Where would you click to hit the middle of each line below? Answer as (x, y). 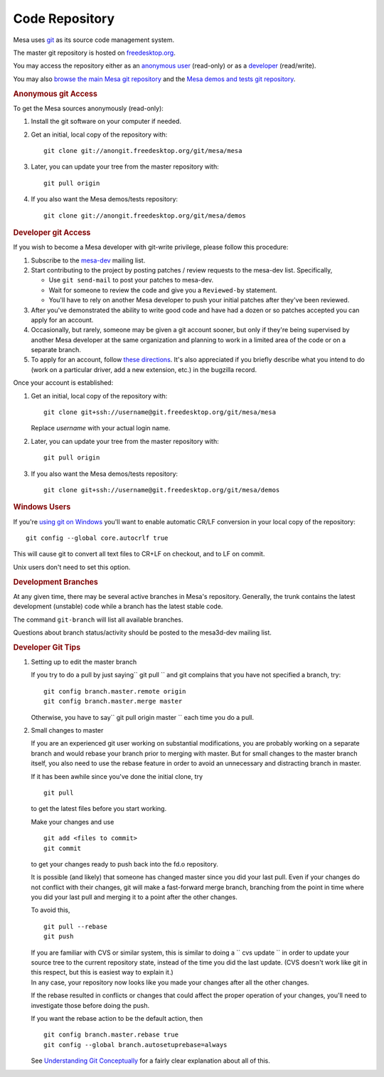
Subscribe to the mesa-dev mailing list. (88, 260)
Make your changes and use (73, 822)
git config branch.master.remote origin (115, 691)
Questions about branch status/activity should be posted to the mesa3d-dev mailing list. (142, 632)
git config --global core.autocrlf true (97, 538)
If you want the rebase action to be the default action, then (117, 1018)
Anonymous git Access (55, 94)
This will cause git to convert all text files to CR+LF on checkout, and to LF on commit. (139, 554)
